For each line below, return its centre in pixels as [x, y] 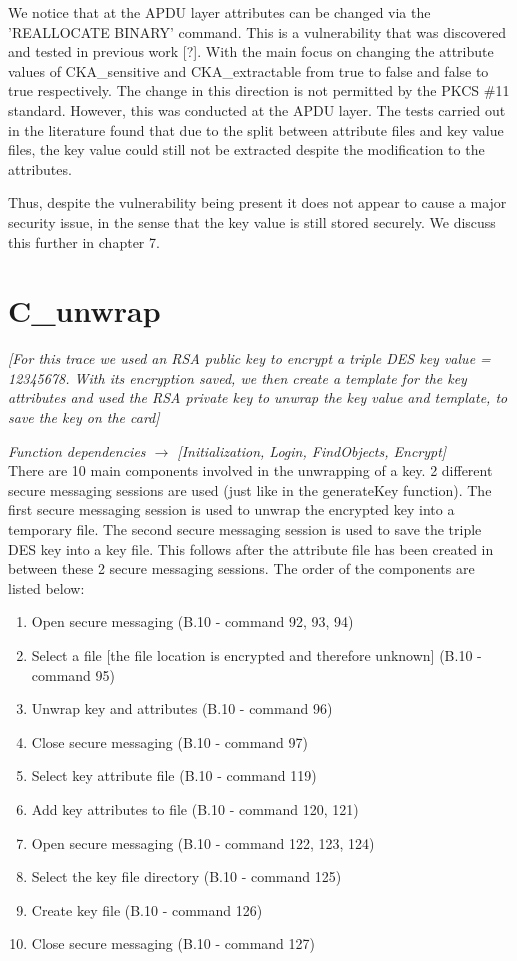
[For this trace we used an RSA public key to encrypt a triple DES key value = [249, 358]
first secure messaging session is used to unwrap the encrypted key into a [231, 509]
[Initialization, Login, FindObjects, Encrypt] [312, 450]
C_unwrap [84, 310]
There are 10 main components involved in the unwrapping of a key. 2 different [250, 470]
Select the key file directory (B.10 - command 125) [186, 876]
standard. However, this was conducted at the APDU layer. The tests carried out [257, 109]
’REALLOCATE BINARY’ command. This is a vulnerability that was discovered [257, 31]
